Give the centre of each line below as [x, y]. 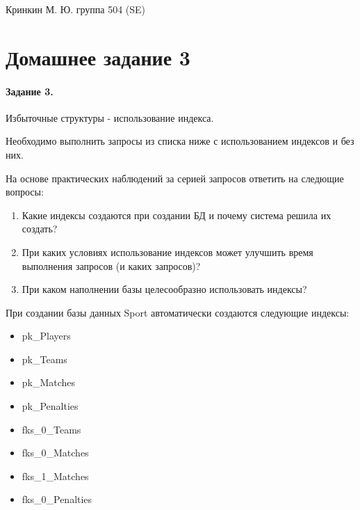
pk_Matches [49, 382]
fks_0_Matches [55, 453]
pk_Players [46, 336]
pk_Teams [44, 359]
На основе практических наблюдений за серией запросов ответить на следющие [175, 178]
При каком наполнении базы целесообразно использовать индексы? [164, 289]
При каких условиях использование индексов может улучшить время [167, 252]
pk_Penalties [50, 406]
